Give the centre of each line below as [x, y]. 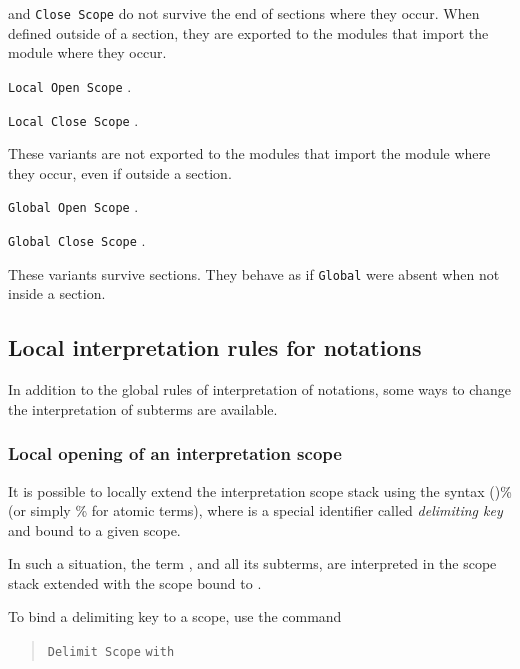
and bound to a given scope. [94, 529]
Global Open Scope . [73, 206]
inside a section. [57, 293]
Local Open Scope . [70, 85]
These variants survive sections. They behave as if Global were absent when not [254, 273]
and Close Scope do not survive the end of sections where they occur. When [244, 13]
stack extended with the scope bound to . [135, 582]
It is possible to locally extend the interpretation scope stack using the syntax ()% [260, 490]
